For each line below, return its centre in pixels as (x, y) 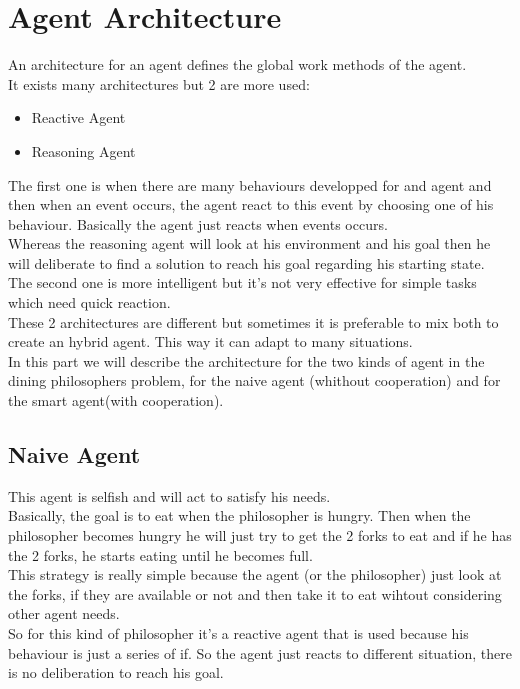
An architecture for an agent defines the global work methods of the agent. (237, 64)
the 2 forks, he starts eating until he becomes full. (160, 554)
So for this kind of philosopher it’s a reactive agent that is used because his (238, 632)
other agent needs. (64, 613)
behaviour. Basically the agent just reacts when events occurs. (198, 223)
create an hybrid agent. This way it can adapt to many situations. (210, 341)
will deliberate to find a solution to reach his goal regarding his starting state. (246, 262)
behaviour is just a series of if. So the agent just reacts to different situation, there (260, 652)
